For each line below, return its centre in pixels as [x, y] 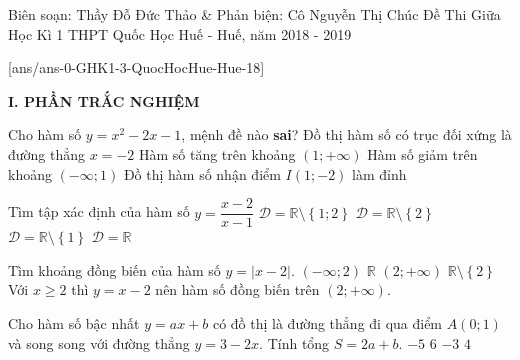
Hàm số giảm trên [422, 153]
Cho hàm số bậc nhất [74, 323]
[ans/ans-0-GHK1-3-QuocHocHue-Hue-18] [136, 67]
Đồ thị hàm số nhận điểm [202, 173]
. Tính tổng [294, 342]
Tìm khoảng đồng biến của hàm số [114, 269]
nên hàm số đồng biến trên [237, 289]
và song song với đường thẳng [99, 342]
